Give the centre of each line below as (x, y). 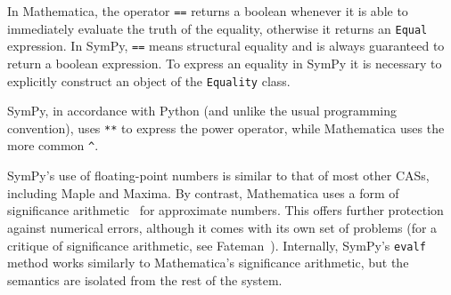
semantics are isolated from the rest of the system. (145, 279)
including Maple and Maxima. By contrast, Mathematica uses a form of (203, 192)
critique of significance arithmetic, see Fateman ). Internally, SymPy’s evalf (217, 245)
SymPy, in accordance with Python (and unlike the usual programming (202, 111)
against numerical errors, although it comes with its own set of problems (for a (222, 227)
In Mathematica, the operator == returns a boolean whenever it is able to (208, 11)
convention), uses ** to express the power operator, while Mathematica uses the (226, 128)
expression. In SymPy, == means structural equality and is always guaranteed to (226, 46)
